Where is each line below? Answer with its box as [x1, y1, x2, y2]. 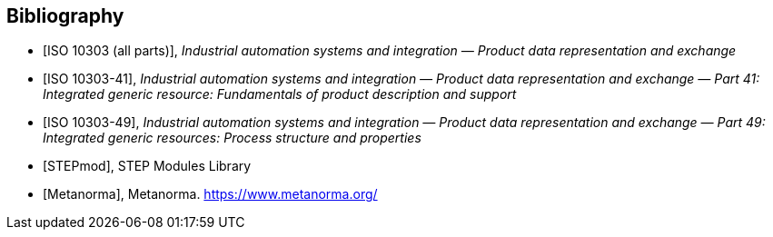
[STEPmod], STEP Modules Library [43, 158, 252, 174]
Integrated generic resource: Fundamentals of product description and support [43, 86, 517, 103]
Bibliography [6, 5, 124, 27]
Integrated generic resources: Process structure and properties [43, 130, 421, 146]
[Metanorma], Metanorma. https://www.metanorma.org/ [43, 186, 378, 202]
